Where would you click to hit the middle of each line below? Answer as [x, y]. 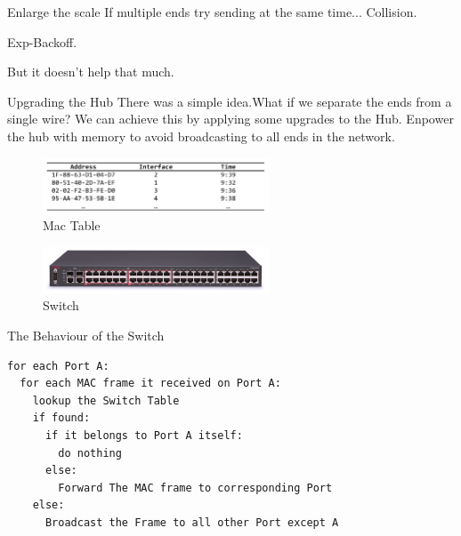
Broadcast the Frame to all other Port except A [192, 522]
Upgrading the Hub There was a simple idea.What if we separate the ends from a [230, 101]
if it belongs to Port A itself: [144, 435]
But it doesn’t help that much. [91, 72]
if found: [61, 418]
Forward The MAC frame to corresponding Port [195, 488]
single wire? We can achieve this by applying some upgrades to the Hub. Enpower [230, 119]
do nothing [90, 453]
